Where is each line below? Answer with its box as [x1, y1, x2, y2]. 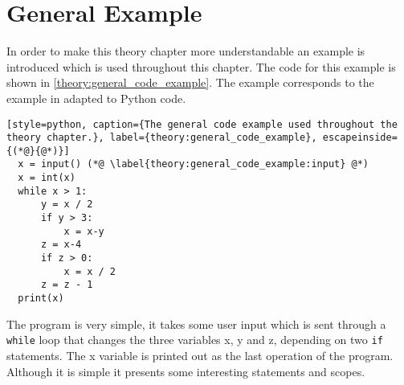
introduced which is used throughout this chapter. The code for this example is [6, 58, 396, 75]
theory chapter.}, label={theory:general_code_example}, [6, 132, 317, 144]
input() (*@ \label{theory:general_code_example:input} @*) [40, 158, 369, 170]
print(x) [18, 293, 64, 305]
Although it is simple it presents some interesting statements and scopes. [6, 362, 365, 379]
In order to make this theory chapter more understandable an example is [6, 43, 365, 59]
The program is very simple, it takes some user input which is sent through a [6, 315, 386, 332]
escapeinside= [322, 132, 398, 144]
